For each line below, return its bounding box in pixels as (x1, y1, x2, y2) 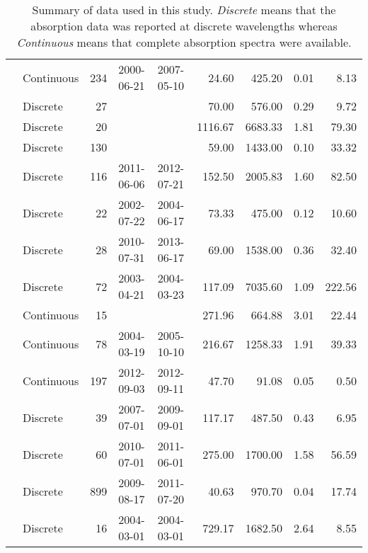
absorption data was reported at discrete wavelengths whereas (30, 18, 338, 34)
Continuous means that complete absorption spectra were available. (16, 34, 352, 50)
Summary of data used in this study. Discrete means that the (32, 1, 336, 18)
